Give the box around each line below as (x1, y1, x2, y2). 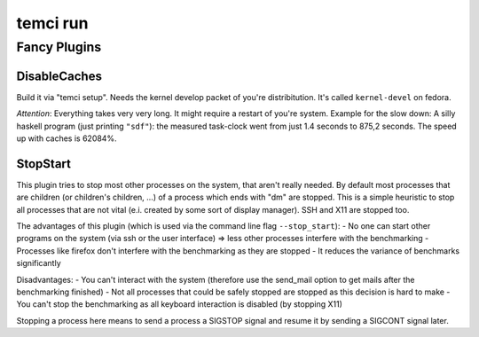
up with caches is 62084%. (16, 133, 117, 144)
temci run (16, 13, 89, 33)
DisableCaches (16, 68, 102, 83)
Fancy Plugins (16, 39, 102, 55)
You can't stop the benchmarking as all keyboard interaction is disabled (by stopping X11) (16, 299, 343, 310)
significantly (16, 258, 61, 269)
